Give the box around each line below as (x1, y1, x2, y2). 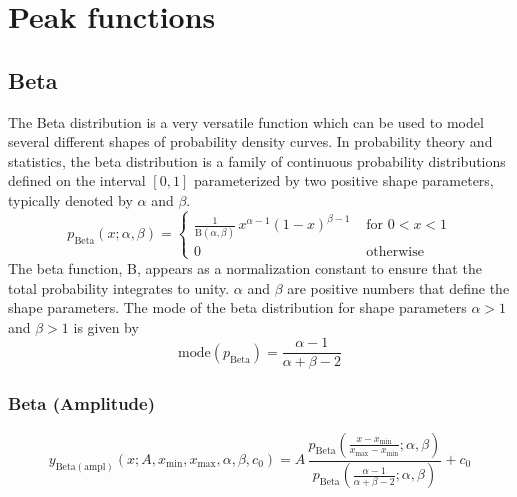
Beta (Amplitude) (8, 391, 155, 416)
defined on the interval (8, 170, 146, 191)
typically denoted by (8, 189, 133, 210)
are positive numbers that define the (287, 277, 510, 298)
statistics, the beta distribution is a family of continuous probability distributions (8, 150, 506, 171)
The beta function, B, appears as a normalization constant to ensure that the (8, 257, 482, 278)
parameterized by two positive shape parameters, (193, 170, 494, 191)
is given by (73, 316, 139, 337)
